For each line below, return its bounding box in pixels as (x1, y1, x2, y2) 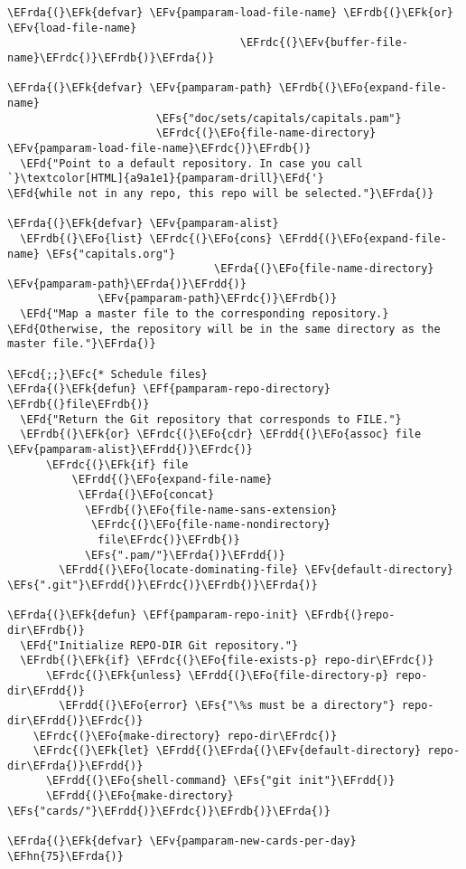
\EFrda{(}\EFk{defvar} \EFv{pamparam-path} (7, 81, 273, 95)
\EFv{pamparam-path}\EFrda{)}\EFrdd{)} (7, 277, 247, 290)
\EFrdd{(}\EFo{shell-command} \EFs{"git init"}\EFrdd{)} (45, 774, 396, 788)
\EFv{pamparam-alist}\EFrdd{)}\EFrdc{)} (7, 443, 254, 457)
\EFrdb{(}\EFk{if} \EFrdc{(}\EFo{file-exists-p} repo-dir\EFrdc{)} (20, 654, 434, 667)
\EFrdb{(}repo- (304, 609, 396, 622)
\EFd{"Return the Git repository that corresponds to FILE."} (20, 412, 402, 426)
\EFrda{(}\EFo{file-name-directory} (214, 262, 434, 276)
